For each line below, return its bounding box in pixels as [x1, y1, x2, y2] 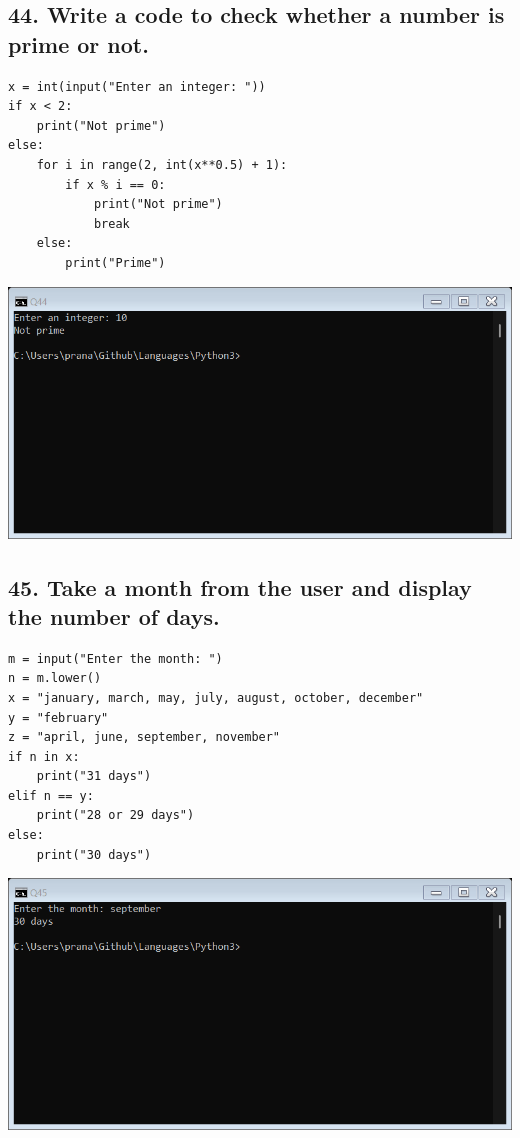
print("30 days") [36, 847, 152, 862]
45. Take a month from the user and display [8, 571, 472, 602]
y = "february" [8, 710, 109, 725]
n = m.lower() [8, 671, 102, 686]
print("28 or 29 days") [36, 808, 195, 823]
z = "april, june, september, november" [8, 730, 281, 745]
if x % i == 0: [65, 177, 166, 192]
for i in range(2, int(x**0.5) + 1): [36, 157, 288, 172]
